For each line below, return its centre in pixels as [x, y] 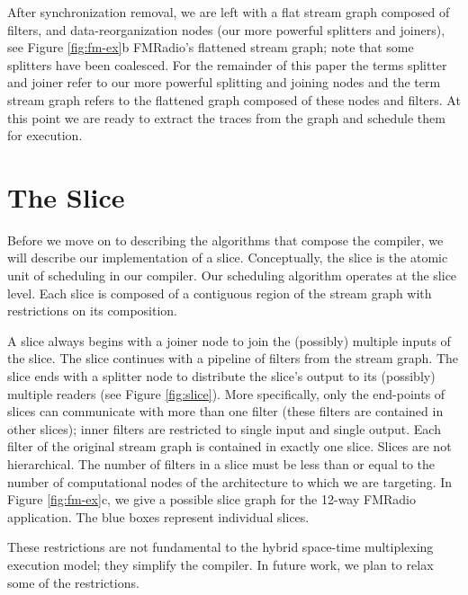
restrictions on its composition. [92, 311]
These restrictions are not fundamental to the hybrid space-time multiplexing [220, 547]
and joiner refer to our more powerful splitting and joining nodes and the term [224, 82]
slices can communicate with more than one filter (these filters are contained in [225, 411]
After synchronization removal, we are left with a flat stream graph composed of [229, 12]
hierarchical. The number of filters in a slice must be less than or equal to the [221, 464]
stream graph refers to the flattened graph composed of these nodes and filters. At [234, 99]
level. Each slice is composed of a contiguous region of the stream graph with [220, 293]
